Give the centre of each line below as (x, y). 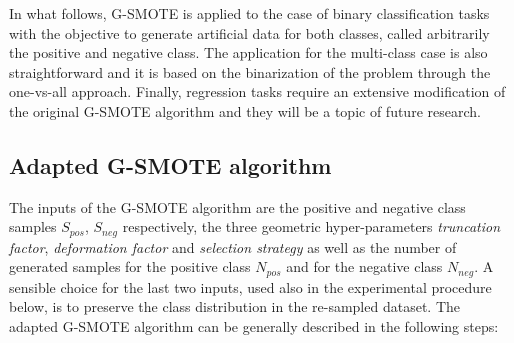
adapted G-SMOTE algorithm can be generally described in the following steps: (254, 326)
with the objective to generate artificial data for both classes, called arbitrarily (249, 32)
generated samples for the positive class (130, 266)
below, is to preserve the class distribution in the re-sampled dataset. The (234, 306)
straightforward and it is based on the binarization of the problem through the (250, 71)
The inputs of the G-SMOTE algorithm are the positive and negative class (237, 206)
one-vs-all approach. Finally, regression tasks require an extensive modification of (257, 91)
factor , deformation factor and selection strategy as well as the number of (233, 246)
